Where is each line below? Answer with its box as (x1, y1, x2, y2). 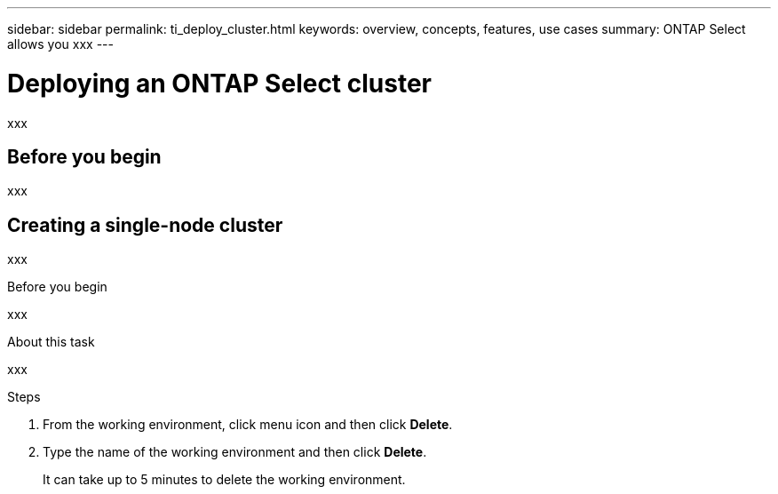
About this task (7, 334, 95, 350)
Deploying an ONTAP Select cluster (7, 68, 432, 99)
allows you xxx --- (7, 36, 114, 52)
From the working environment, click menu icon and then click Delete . (43, 417, 453, 433)
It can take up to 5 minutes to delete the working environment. (43, 472, 406, 488)
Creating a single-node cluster (7, 213, 283, 236)
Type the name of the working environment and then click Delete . (43, 444, 427, 460)
